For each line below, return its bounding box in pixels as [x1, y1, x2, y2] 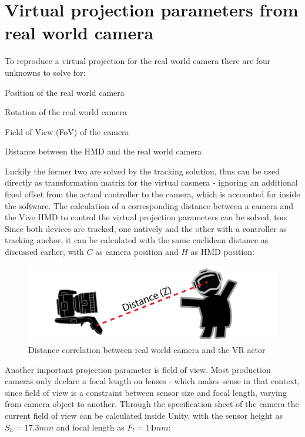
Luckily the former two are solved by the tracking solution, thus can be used [5, 164, 280, 177]
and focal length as [56, 421, 125, 433]
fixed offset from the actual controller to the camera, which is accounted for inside [5, 188, 300, 200]
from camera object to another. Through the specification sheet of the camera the [5, 398, 299, 410]
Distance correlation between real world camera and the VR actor [28, 343, 266, 355]
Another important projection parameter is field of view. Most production [5, 363, 271, 375]
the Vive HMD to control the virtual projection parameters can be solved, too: [5, 211, 288, 223]
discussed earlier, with [5, 246, 84, 258]
